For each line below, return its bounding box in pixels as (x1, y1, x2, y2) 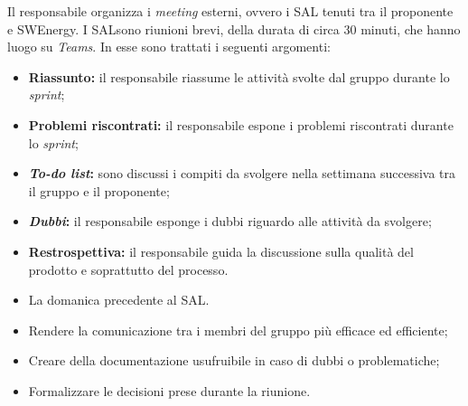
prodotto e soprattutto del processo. (28, 260, 229, 279)
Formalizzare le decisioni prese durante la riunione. (28, 381, 311, 400)
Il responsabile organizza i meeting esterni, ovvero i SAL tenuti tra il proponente (7, 2, 454, 20)
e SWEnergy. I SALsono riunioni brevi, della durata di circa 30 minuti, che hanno (7, 19, 461, 38)
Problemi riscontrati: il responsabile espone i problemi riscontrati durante (28, 115, 454, 134)
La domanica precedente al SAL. (28, 290, 210, 309)
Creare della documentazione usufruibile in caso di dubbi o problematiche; (28, 351, 440, 370)
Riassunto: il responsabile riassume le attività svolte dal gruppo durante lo (28, 67, 450, 86)
